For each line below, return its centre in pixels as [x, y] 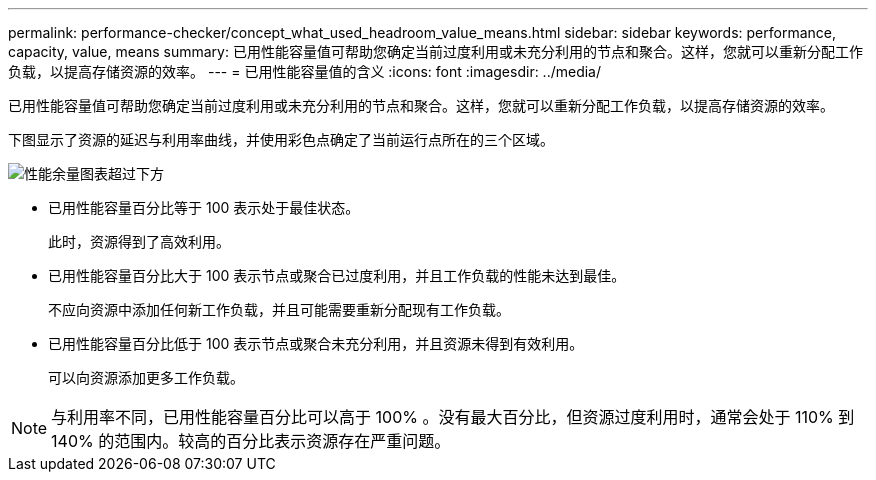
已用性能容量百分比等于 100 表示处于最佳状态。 [204, 207]
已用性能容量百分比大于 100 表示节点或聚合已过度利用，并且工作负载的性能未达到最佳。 [337, 275]
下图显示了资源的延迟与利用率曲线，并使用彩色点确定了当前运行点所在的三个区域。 [281, 139]
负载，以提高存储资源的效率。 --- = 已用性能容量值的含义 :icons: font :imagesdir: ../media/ [305, 71]
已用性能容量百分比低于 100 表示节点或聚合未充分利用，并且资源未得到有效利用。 [316, 343]
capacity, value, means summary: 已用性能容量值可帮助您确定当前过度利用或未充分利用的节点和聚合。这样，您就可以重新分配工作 [435, 51]
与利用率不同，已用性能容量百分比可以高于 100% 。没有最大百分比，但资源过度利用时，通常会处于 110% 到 [453, 417]
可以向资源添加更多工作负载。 [146, 377]
